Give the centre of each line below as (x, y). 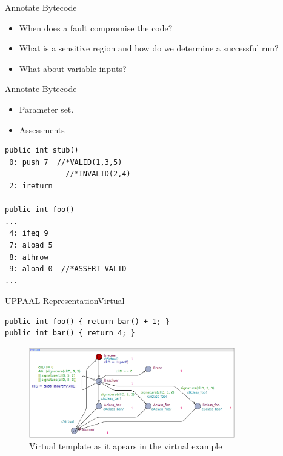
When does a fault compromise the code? (96, 28)
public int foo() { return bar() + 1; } (88, 321)
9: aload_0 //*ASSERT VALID (68, 269)
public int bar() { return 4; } (70, 333)
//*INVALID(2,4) (98, 174)
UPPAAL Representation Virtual (65, 301)
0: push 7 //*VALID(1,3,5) (66, 162)
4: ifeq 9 (29, 233)
